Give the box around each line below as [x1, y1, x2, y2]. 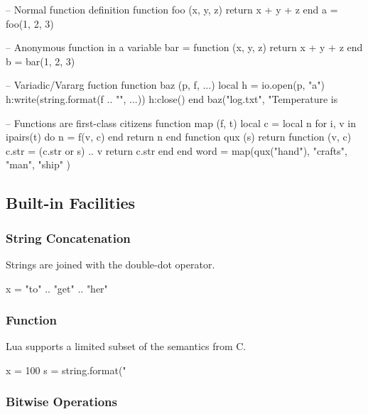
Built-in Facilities [6, 192, 136, 214]
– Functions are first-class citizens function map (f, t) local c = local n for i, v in [6, 115, 357, 130]
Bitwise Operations [6, 393, 117, 410]
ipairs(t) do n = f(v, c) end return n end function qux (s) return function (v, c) [6, 129, 352, 144]
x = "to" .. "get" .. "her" [6, 280, 108, 295]
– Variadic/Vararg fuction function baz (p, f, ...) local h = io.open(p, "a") [6, 77, 325, 92]
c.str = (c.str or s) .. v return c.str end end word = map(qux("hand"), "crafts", [6, 143, 347, 158]
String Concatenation [6, 229, 131, 246]
